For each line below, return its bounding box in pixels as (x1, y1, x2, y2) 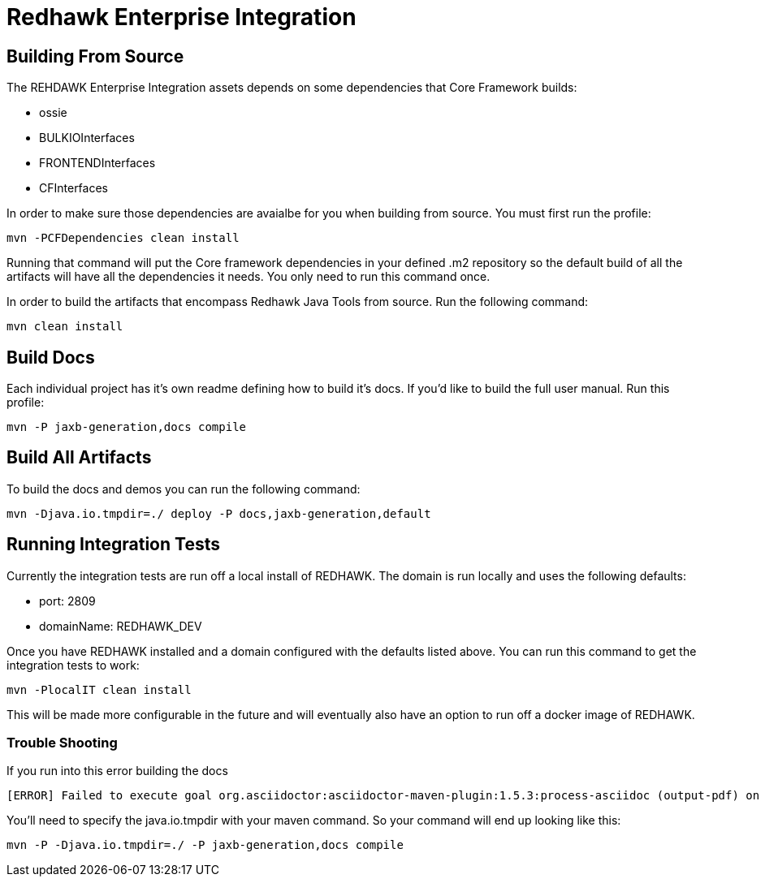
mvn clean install (6, 320, 123, 334)
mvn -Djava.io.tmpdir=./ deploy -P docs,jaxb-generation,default (6, 506, 431, 520)
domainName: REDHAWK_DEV (39, 618, 202, 633)
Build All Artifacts (6, 447, 152, 468)
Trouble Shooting (6, 734, 118, 752)
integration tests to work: (6, 657, 140, 672)
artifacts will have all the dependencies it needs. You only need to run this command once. (6, 269, 491, 284)
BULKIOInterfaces (39, 131, 135, 145)
